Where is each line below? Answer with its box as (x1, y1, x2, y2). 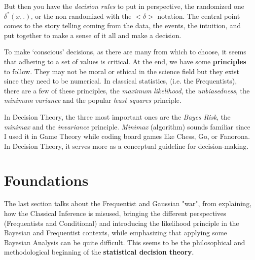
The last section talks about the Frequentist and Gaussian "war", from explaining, (4, 198, 252, 209)
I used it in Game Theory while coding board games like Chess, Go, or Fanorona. (4, 131, 250, 141)
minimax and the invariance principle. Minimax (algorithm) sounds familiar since (4, 121, 251, 131)
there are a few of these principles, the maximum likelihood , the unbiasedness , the (4, 85, 250, 95)
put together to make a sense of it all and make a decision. (4, 30, 182, 40)
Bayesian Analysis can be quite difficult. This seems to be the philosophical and (4, 237, 245, 247)
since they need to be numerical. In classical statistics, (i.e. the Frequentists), (4, 76, 237, 86)
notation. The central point (157, 10, 240, 21)
